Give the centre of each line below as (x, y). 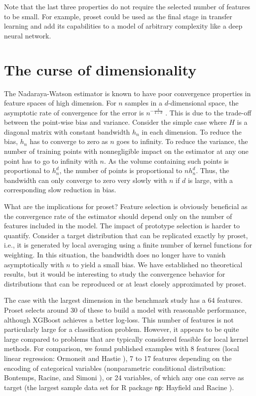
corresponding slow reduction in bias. (60, 190)
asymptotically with (34, 264)
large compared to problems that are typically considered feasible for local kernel (126, 339)
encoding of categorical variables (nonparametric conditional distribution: (115, 368)
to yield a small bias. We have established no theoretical (158, 264)
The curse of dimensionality (100, 69)
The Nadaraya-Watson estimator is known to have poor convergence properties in (128, 93)
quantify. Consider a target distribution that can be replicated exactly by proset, (126, 235)
